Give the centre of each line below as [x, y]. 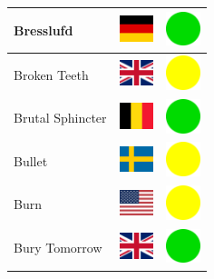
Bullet [31, 160]
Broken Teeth [51, 74]
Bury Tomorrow [58, 248]
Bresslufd [44, 30]
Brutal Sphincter [60, 118]
